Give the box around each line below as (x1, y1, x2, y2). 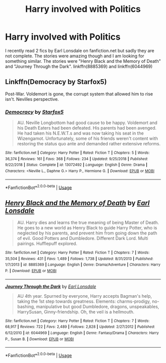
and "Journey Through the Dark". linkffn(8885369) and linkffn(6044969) (5, 63, 153, 69)
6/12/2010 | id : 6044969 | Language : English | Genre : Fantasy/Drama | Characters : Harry (5, 330, 159, 336)
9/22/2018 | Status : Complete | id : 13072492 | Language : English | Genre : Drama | (5, 162, 147, 168)
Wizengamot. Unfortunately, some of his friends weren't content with (17, 136, 158, 141)
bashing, (17, 303, 36, 310)
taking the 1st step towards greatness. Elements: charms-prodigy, (17, 298, 151, 304)
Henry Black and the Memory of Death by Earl (5, 199, 150, 207)
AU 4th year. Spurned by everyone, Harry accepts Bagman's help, (17, 293, 152, 299)
